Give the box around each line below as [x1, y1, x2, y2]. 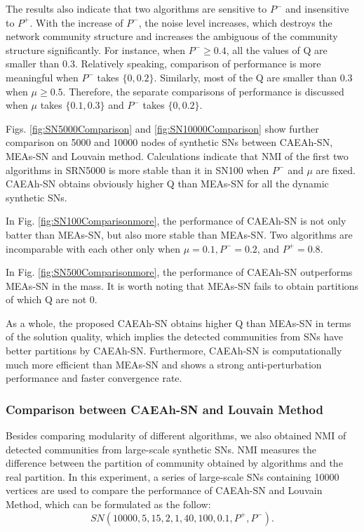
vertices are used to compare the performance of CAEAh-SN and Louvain [6, 483, 323, 498]
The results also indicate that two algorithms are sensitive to [6, 1, 267, 15]
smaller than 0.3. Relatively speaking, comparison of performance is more [6, 56, 321, 71]
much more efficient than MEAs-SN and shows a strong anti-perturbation [6, 357, 322, 371]
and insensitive [285, 1, 349, 15]
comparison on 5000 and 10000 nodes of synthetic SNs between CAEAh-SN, [6, 135, 333, 149]
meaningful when [6, 69, 79, 84]
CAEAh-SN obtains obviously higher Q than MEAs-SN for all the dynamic [6, 176, 329, 191]
